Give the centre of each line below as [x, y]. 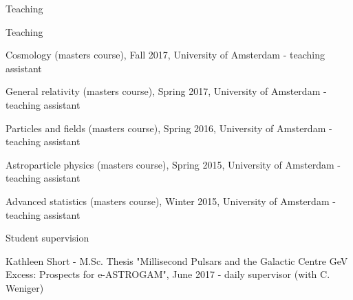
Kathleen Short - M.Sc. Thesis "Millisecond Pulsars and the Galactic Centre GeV [177, 260]
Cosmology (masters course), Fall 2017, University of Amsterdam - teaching [165, 55]
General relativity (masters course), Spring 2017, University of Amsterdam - [166, 91]
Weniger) [25, 287]
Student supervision [47, 238]
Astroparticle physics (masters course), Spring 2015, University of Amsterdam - [173, 164]
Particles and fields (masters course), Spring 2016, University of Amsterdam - [169, 128]
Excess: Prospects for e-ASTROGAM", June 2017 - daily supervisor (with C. [168, 274]
